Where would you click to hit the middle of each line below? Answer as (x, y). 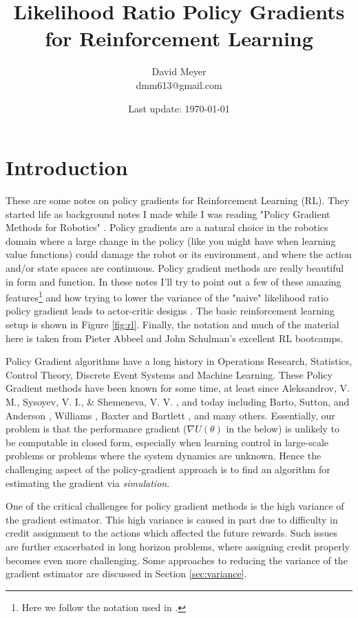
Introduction (67, 167)
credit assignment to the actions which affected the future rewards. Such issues (172, 533)
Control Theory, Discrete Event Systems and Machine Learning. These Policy (169, 374)
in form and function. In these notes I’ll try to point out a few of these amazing (173, 281)
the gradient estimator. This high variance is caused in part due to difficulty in (172, 519)
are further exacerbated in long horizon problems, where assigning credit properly (178, 546)
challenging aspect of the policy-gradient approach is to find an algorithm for (168, 469)
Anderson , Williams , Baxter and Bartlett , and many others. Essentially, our (170, 415)
